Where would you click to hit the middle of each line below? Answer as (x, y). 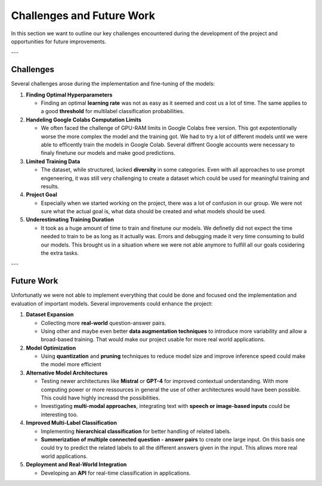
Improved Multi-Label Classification (72, 423)
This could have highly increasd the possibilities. (100, 398)
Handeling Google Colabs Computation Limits (84, 120)
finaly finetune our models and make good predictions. (108, 153)
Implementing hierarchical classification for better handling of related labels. (136, 431)
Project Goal (41, 195)
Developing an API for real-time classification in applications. (116, 473)
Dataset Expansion (50, 314)
